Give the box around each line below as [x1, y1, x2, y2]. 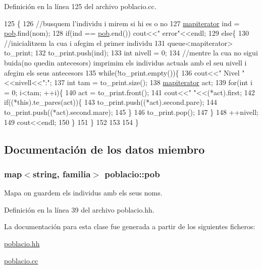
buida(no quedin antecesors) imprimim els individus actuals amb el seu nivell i [4, 57, 247, 68]
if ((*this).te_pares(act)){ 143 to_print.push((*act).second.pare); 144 [4, 97, 218, 107]
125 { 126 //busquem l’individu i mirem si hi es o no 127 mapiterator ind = [4, 18, 240, 28]
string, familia [32, 167, 91, 180]
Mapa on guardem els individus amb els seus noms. [4, 187, 163, 198]
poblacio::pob [104, 167, 160, 180]
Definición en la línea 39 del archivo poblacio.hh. [4, 204, 154, 215]
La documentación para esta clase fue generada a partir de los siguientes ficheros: [4, 221, 255, 232]
